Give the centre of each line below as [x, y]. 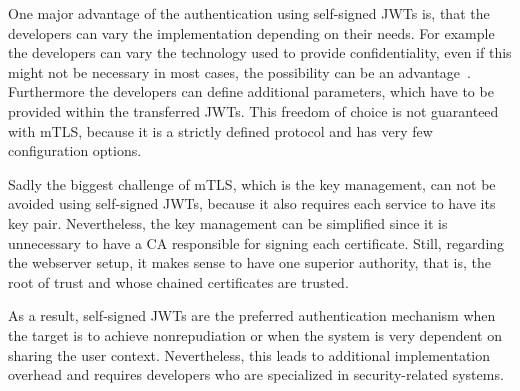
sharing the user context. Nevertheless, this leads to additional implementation [249, 354]
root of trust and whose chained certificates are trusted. [178, 281]
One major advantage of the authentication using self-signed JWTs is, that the [249, 13]
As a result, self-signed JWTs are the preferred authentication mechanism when [252, 315]
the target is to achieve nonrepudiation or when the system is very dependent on [255, 334]
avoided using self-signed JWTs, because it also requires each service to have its [252, 203]
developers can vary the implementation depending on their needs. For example [251, 32]
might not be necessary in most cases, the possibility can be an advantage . [239, 71]
